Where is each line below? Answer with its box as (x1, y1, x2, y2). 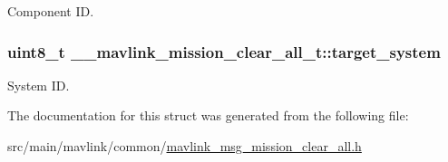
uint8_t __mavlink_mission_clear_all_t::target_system (7, 40, 441, 62)
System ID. (7, 75, 70, 94)
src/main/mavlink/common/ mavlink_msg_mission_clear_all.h (7, 137, 362, 155)
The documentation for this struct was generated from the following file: (7, 106, 409, 125)
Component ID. (7, 2, 94, 20)
